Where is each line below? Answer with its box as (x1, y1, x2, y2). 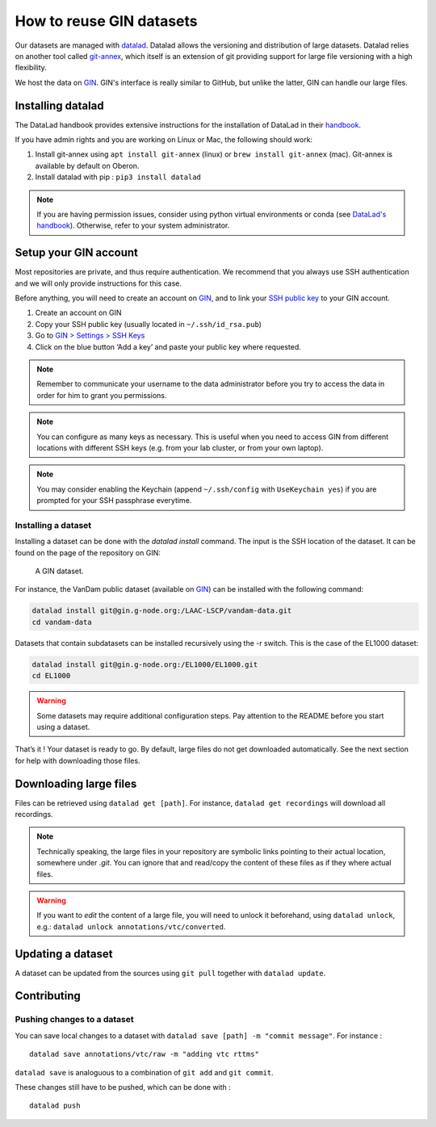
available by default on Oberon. (35, 161, 140, 170)
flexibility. (15, 63, 48, 73)
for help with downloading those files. (15, 756, 140, 765)
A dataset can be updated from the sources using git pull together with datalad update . (15, 968, 326, 978)
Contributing (15, 989, 81, 1003)
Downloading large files (15, 777, 137, 790)
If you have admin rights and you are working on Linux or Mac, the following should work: (15, 135, 313, 145)
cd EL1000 (31, 671, 71, 681)
